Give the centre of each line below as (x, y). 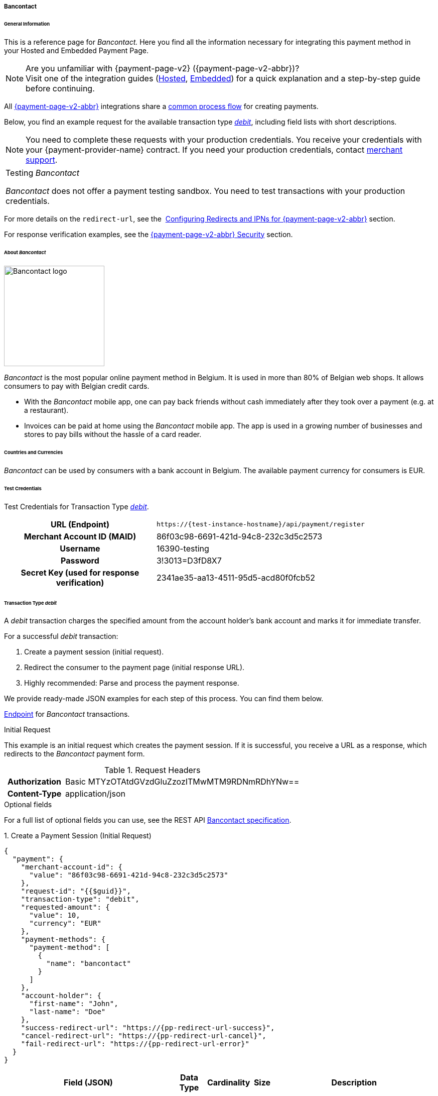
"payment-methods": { (63, 940)
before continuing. (60, 88)
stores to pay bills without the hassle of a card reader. (113, 434)
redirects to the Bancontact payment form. (75, 754)
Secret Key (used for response (80, 572)
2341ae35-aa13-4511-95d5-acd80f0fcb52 (236, 577)
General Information (27, 24)
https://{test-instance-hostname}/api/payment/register (260, 524)
